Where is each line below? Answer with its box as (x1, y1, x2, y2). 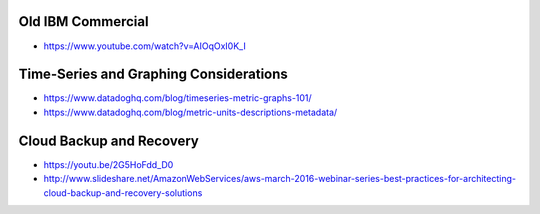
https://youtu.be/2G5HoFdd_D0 (43, 158, 174, 170)
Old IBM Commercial (18, 13, 149, 30)
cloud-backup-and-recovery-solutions (43, 186, 203, 199)
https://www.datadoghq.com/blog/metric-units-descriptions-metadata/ (43, 106, 338, 118)
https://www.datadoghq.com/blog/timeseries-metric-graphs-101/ (43, 92, 312, 104)
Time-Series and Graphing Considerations (18, 66, 289, 83)
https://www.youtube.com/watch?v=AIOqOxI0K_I (43, 40, 247, 52)
